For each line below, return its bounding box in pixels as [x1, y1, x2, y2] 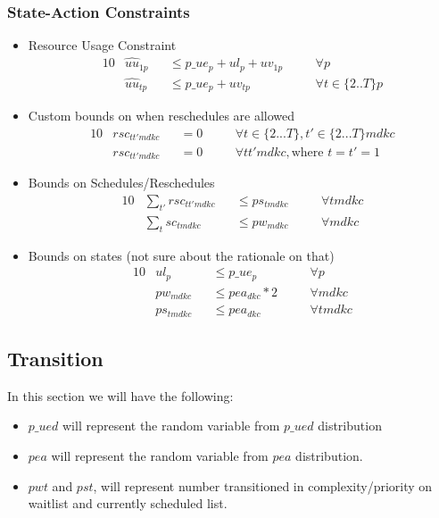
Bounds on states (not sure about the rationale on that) [28, 246, 335, 264]
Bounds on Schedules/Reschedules [28, 173, 215, 192]
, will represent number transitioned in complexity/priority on [93, 476, 433, 495]
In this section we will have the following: [7, 386, 234, 405]
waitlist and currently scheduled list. [28, 494, 228, 513]
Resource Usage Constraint [28, 36, 177, 54]
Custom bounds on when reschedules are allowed [28, 106, 295, 125]
